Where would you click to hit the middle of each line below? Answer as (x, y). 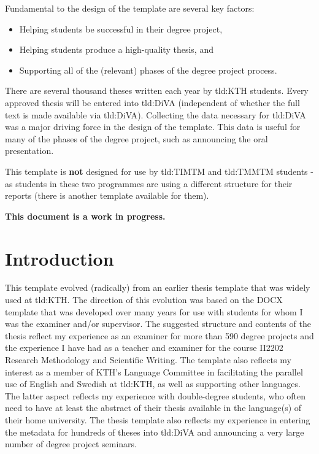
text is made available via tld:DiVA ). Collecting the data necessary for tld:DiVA (156, 114)
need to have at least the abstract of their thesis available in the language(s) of (153, 408)
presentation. (29, 151)
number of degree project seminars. (71, 444)
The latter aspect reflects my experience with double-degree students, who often (156, 395)
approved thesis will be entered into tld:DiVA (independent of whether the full (152, 102)
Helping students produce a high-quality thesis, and (116, 49)
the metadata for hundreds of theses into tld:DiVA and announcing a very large (155, 432)
